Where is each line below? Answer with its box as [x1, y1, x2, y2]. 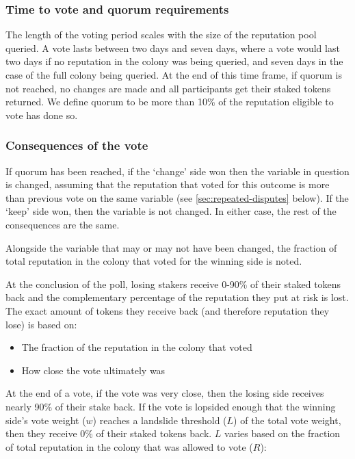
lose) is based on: [5, 317, 77, 331]
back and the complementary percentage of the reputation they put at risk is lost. [5, 290, 349, 304]
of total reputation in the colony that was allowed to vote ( [5, 439, 253, 454]
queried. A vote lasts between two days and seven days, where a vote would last [5, 40, 340, 55]
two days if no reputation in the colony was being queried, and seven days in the [5, 54, 343, 68]
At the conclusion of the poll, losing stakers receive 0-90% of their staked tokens [5, 276, 341, 291]
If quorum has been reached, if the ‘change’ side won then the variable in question [5, 163, 350, 178]
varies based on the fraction [224, 426, 341, 441]
